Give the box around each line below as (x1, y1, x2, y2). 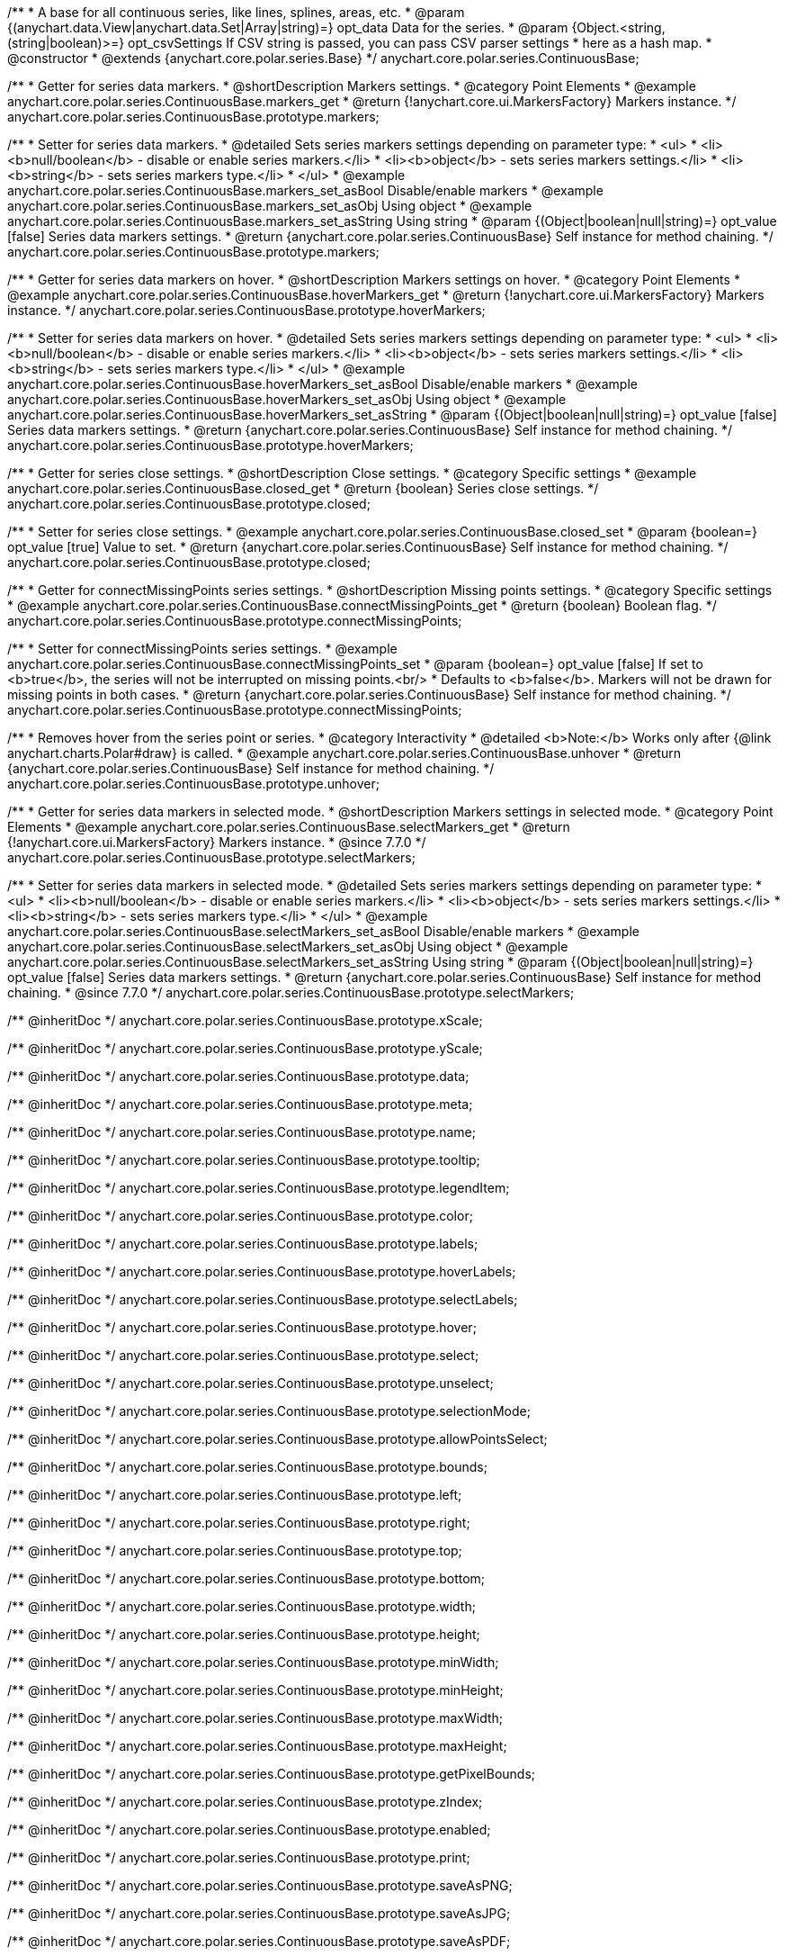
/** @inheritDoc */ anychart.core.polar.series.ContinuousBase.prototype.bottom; (7, 1571, 486, 1586)
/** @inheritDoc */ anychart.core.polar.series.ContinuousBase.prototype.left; (7, 1487, 462, 1502)
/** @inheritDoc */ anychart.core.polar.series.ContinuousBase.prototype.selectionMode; (7, 1403, 531, 1419)
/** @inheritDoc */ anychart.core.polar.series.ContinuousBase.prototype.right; (7, 1515, 470, 1530)
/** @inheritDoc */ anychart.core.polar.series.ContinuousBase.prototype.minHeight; (7, 1682, 504, 1698)
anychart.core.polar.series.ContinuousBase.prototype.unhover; (7, 776, 380, 791)
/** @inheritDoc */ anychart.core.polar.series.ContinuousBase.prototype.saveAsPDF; (7, 1933, 511, 1949)
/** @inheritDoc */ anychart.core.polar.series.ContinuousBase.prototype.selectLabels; (7, 1292, 518, 1307)
